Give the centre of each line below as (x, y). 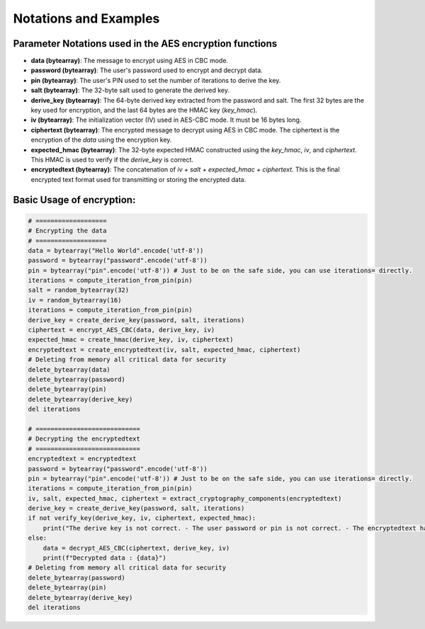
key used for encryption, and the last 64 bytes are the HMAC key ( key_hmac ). (144, 110)
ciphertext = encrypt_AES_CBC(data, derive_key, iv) (121, 330)
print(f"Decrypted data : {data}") (104, 558)
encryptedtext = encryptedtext (83, 459)
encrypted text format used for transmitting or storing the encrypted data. (138, 179)
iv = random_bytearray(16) (75, 300)
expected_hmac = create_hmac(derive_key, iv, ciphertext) (131, 340)
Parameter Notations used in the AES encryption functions (145, 44)
